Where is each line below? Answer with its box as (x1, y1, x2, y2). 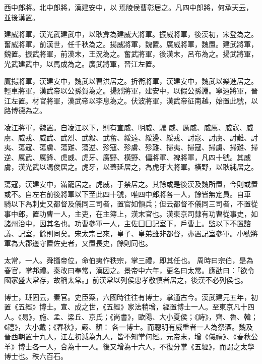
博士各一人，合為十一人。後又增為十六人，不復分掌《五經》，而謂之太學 (18, 341, 254, 351)
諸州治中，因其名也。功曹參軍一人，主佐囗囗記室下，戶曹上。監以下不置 (4, 218, 244, 229)
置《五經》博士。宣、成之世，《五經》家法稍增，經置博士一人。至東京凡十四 (4, 301, 254, 312)
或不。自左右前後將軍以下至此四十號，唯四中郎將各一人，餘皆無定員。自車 (4, 188, 251, 199)
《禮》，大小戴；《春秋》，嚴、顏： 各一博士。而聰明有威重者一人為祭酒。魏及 (4, 321, 253, 332)
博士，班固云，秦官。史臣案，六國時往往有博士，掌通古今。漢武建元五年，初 (4, 291, 258, 302)
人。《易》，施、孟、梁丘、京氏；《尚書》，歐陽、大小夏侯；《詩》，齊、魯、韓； (4, 311, 258, 322)
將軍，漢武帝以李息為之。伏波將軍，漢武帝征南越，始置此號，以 (46, 95, 258, 106)
